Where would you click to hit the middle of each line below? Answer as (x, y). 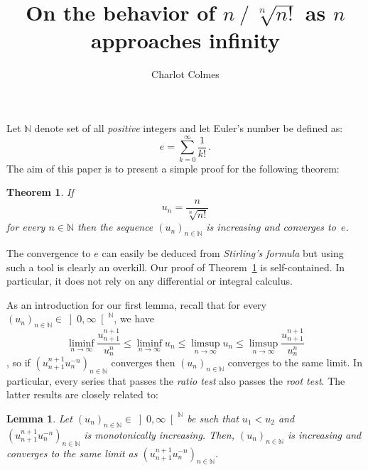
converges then (143, 362)
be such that (213, 418)
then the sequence (115, 227)
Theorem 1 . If (40, 192)
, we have (134, 318)
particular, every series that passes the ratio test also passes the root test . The (176, 380)
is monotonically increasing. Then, (159, 434)
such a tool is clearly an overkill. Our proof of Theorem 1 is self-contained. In (176, 267)
